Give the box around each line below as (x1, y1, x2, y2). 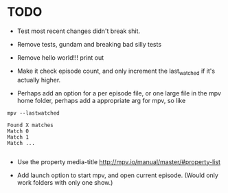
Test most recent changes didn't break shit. (16, 27, 141, 35)
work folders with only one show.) (16, 178, 113, 186)
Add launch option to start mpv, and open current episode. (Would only (16, 171, 218, 179)
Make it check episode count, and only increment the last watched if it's (16, 67, 215, 76)
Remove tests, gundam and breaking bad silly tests (16, 40, 162, 48)
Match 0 (7, 128, 30, 135)
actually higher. (16, 76, 61, 84)
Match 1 (7, 133, 30, 141)
